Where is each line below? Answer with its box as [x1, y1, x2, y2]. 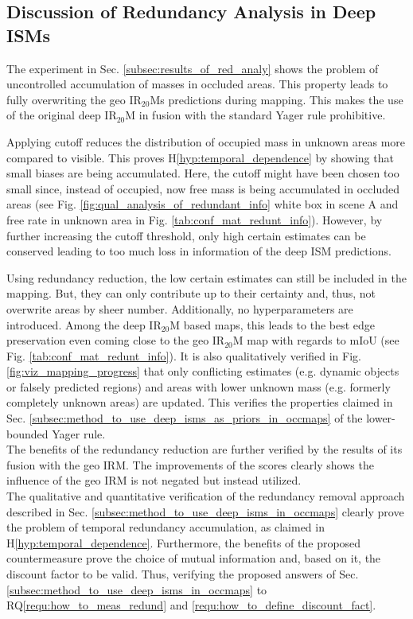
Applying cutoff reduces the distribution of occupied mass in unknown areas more [6, 133, 406, 150]
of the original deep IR [6, 107, 117, 123]
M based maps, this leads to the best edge [169, 316, 376, 333]
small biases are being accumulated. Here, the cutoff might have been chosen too [6, 165, 399, 181]
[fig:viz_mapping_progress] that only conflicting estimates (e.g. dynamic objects [6, 363, 399, 380]
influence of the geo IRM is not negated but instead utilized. [6, 472, 302, 489]
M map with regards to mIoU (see [232, 332, 399, 348]
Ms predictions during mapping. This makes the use [150, 91, 403, 107]
